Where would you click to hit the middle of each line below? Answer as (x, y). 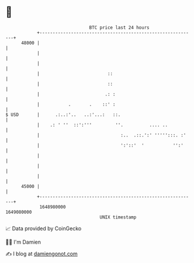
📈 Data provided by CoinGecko (44, 228)
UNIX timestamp (118, 217)
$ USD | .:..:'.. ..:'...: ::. (63, 115)
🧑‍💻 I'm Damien (23, 242)
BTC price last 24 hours (119, 28)
